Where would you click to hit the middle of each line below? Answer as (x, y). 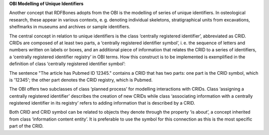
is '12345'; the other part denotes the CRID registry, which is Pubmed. (81, 80)
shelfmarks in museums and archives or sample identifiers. (70, 27)
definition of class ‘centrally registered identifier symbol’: (67, 64)
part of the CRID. (26, 126)
